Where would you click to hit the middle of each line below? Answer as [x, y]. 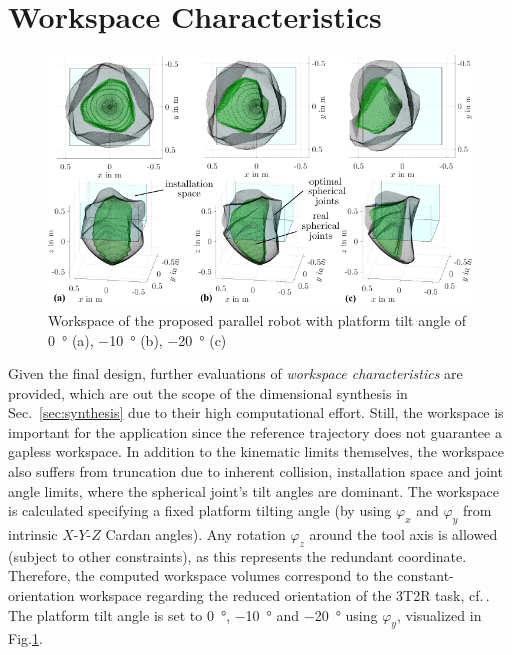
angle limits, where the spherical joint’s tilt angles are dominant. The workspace [253, 490]
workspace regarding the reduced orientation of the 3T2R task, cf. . [284, 595]
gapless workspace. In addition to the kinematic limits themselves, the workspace [256, 451]
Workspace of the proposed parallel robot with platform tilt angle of [257, 319]
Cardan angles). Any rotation [195, 534]
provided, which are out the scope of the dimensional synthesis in [208, 392]
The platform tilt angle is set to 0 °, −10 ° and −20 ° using [193, 614]
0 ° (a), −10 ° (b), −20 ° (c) [137, 339]
